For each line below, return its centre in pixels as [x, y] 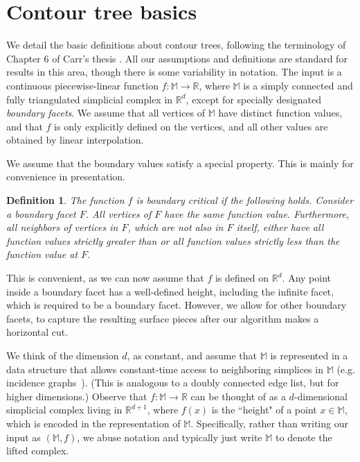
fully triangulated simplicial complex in [90, 99]
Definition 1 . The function [65, 200]
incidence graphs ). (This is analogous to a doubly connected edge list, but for [173, 383]
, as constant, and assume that [192, 355]
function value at [42, 254]
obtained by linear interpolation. [75, 140]
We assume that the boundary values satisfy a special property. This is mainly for [180, 163]
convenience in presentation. [66, 177]
